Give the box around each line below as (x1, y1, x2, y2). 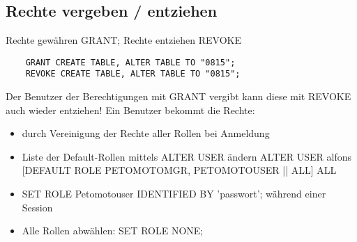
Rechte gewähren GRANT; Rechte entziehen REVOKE (6, 33, 242, 47)
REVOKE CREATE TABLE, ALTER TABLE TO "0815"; (25, 69, 241, 79)
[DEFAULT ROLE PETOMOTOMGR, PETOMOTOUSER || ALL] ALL (22, 163, 337, 177)
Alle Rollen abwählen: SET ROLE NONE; (22, 223, 204, 238)
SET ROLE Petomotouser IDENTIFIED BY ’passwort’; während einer (22, 186, 326, 201)
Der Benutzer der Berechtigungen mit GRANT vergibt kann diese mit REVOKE (6, 89, 351, 104)
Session (22, 200, 53, 214)
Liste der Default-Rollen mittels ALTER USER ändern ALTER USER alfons (22, 149, 352, 163)
